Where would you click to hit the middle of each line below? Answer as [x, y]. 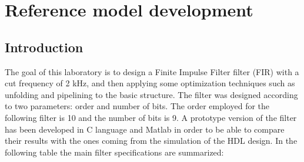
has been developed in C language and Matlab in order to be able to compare [145, 129]
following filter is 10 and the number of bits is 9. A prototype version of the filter [151, 117]
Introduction [44, 47]
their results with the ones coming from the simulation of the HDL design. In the [151, 141]
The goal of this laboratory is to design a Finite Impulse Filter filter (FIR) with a [152, 71]
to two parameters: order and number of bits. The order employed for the [137, 106]
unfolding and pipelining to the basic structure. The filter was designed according [151, 94]
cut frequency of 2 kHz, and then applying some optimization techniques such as [150, 83]
